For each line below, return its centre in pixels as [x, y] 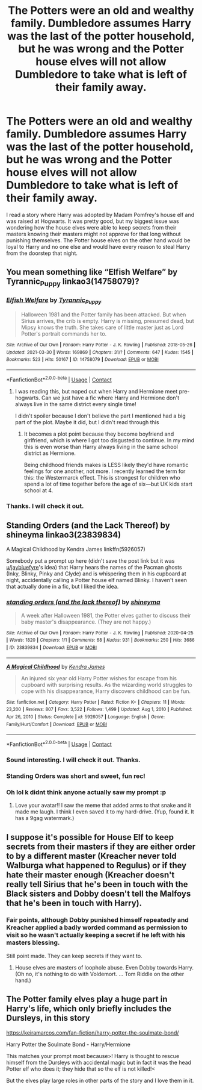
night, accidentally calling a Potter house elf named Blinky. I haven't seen [97, 580]
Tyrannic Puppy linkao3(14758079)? [73, 282]
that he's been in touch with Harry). [74, 903]
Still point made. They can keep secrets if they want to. [74, 956]
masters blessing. [33, 942]
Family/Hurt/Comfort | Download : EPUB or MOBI [57, 724]
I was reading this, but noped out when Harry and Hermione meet [96, 391]
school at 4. [38, 490]
